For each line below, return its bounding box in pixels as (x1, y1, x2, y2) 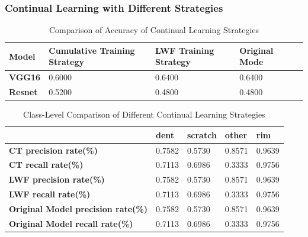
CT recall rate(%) (9, 158, 84, 171)
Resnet (9, 86, 38, 98)
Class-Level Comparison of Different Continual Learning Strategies (23, 108, 265, 121)
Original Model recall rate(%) (9, 217, 133, 229)
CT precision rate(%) (9, 144, 98, 156)
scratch (187, 128, 217, 141)
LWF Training (155, 44, 214, 56)
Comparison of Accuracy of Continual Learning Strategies (49, 24, 259, 36)
